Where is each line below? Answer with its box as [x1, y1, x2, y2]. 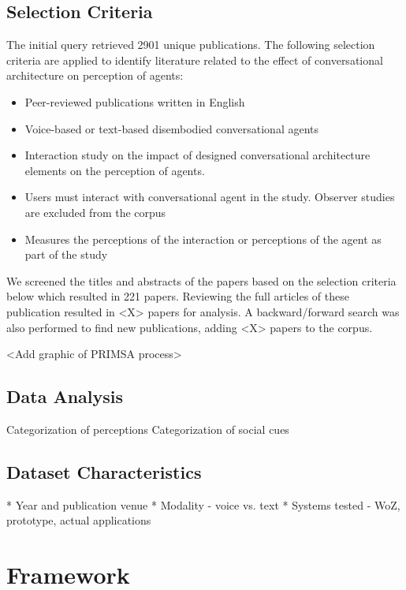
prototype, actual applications [6, 512, 151, 528]
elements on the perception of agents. [24, 162, 205, 178]
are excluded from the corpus [24, 204, 166, 220]
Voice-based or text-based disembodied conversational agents [24, 120, 319, 136]
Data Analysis [6, 384, 124, 409]
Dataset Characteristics [6, 459, 202, 484]
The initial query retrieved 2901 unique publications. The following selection [6, 36, 375, 53]
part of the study [24, 246, 108, 263]
